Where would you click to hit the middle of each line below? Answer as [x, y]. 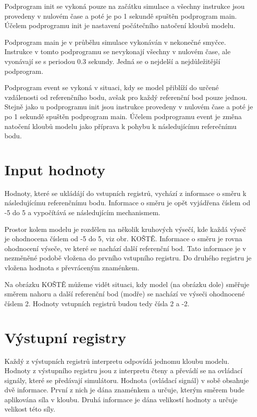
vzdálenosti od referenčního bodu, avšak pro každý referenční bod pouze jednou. [126, 97]
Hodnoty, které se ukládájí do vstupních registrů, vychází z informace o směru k [126, 193]
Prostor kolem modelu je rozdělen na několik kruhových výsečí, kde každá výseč [125, 229]
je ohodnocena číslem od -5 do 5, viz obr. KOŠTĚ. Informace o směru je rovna [123, 239]
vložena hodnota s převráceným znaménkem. [72, 267]
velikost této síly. [30, 409]
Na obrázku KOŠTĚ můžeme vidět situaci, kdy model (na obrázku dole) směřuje [127, 284]
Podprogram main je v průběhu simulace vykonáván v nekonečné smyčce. [115, 42]
